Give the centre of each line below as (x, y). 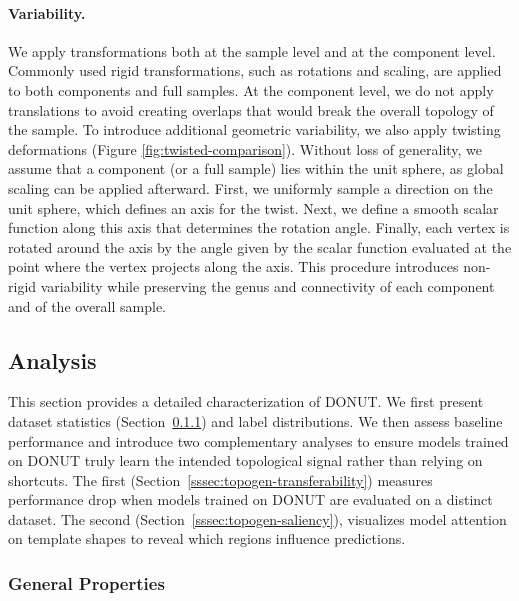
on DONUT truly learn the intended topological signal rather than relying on (245, 460)
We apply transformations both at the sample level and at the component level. (252, 50)
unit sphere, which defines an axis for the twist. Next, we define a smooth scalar (253, 207)
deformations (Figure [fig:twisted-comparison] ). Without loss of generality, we (245, 148)
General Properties (86, 582)
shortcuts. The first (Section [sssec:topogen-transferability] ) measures (220, 479)
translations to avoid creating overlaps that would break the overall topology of (251, 109)
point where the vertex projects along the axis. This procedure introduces (233, 266)
